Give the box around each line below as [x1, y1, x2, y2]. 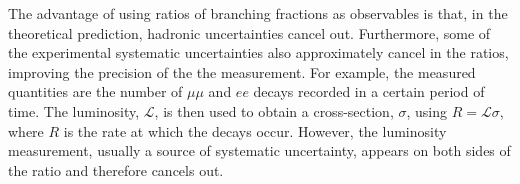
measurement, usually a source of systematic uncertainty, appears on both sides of [8, 140, 511, 161]
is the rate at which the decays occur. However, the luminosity [63, 120, 447, 141]
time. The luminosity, [8, 100, 140, 121]
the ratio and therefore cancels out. [8, 159, 224, 180]
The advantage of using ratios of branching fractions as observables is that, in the [8, 3, 508, 23]
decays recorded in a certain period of [253, 81, 485, 102]
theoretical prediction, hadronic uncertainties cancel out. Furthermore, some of [8, 22, 491, 43]
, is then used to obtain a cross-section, [154, 100, 394, 121]
